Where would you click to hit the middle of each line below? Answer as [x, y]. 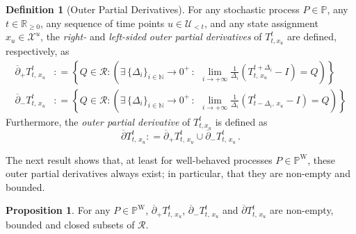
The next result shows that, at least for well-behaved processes [139, 159]
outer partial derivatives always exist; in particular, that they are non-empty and [178, 173]
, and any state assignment [261, 23]
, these [321, 159]
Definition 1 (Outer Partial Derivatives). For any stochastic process [153, 9]
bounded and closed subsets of [70, 225]
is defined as [241, 121]
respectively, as [38, 51]
